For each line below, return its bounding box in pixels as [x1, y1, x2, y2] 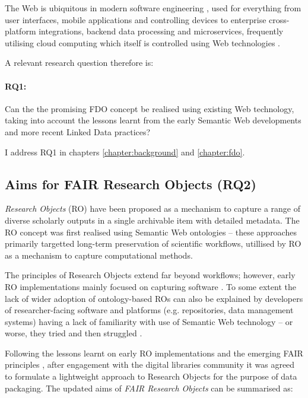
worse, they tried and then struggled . [5, 327, 142, 339]
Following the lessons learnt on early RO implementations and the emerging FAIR [5, 346, 303, 359]
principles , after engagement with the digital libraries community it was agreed [5, 358, 295, 371]
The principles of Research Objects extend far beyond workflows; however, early [5, 269, 296, 281]
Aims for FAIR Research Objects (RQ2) [5, 174, 256, 193]
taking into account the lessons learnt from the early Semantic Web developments [5, 114, 301, 126]
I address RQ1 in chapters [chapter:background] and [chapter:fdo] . [5, 145, 245, 158]
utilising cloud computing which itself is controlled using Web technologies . [5, 36, 281, 49]
